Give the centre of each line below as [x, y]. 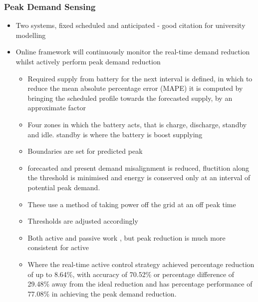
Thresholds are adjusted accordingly [83, 221]
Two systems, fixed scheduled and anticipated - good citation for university [130, 25]
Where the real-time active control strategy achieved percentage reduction [141, 264]
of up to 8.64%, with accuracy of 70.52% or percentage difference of [131, 274]
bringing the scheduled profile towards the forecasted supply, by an [130, 98]
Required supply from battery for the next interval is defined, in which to [140, 78]
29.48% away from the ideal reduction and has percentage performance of [140, 284]
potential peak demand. [64, 187]
